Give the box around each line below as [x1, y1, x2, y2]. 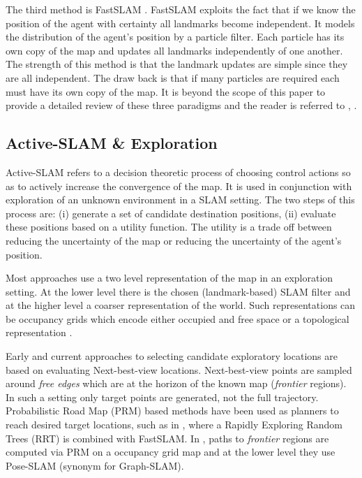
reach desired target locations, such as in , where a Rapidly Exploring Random [6, 417, 342, 432]
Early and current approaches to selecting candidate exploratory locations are [6, 349, 338, 363]
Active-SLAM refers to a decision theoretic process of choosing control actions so [6, 164, 351, 179]
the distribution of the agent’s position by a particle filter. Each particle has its [6, 29, 345, 44]
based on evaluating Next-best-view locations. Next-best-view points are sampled [6, 362, 352, 377]
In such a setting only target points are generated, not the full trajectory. [6, 389, 319, 404]
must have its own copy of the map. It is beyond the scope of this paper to [6, 84, 326, 99]
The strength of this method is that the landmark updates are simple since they [6, 57, 348, 71]
